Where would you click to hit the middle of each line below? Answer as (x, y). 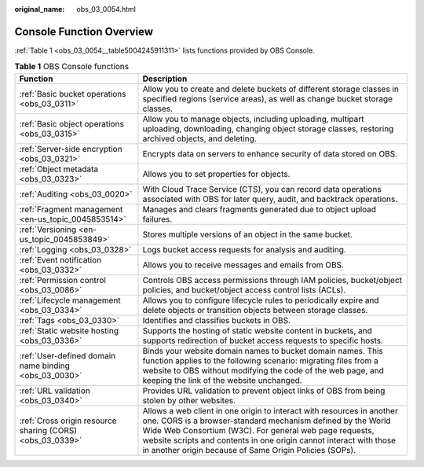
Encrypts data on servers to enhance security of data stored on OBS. (270, 153)
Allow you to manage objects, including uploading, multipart (253, 119)
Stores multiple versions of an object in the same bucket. (248, 234)
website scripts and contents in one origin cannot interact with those (269, 440)
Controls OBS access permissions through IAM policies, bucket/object (272, 280)
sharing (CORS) (48, 430)
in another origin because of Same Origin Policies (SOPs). (249, 450)
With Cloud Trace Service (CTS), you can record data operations (262, 189)
